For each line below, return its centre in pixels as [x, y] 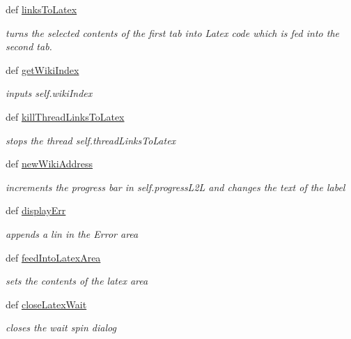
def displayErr [36, 210]
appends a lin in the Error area [72, 233]
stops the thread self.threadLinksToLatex [91, 140]
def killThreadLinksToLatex [65, 116]
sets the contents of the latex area [77, 281]
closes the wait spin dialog [61, 327]
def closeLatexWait [46, 304]
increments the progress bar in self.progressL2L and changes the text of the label [175, 187]
